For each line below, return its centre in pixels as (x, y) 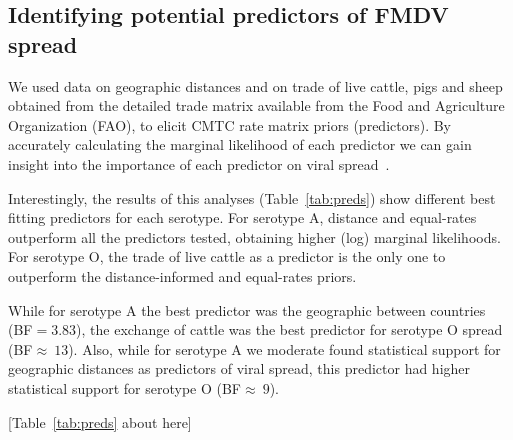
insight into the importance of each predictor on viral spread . (199, 163)
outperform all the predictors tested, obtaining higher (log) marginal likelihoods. (254, 236)
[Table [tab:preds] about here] (100, 421)
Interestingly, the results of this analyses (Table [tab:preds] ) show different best (252, 197)
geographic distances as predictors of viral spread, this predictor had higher (239, 368)
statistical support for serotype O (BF (124, 387)
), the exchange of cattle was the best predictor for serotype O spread (289, 329)
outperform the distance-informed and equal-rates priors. (182, 275)
